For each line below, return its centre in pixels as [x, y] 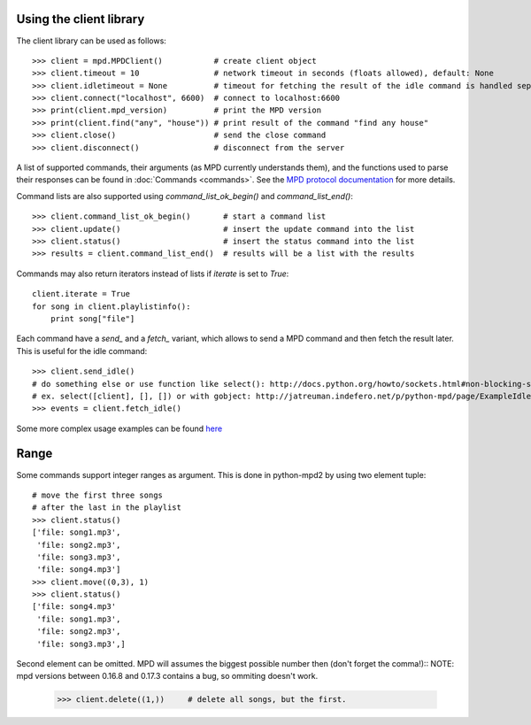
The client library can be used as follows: [92, 41]
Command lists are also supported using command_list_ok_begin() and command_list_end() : [185, 196]
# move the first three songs [98, 495]
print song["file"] [92, 318]
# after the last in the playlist [107, 508]
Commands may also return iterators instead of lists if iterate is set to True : [153, 274]
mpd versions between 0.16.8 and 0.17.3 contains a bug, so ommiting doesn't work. [167, 676]
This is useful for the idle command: [82, 351]
